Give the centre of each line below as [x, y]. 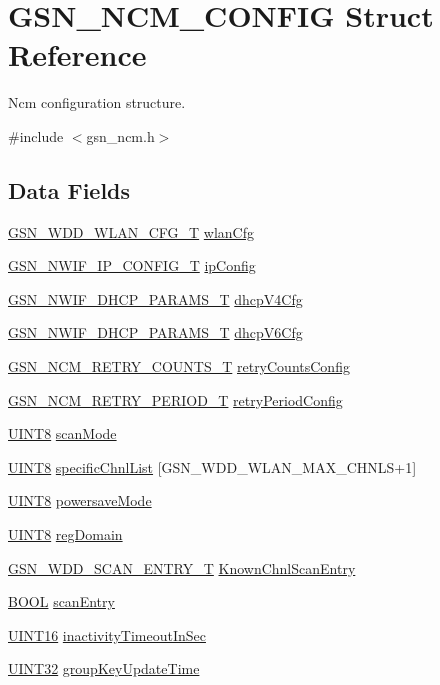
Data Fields [69, 189]
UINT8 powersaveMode [80, 500]
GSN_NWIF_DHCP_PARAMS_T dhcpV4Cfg [155, 298]
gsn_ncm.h [120, 135]
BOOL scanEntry [61, 601]
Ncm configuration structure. [97, 102]
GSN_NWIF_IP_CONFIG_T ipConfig [132, 265]
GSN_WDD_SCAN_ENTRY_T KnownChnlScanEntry [182, 567]
